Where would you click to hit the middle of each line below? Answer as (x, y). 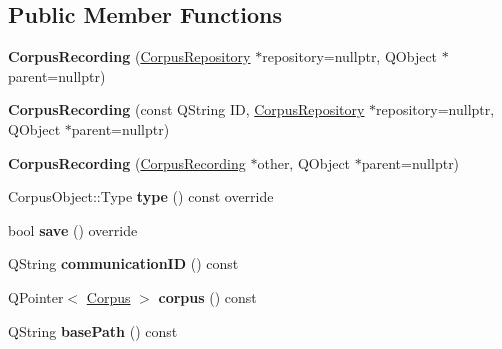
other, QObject (304, 162)
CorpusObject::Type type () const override (141, 196)
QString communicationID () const (123, 263)
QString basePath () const (93, 330)
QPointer (36, 296)
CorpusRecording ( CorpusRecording (127, 162)
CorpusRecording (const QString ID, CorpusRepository (186, 109)
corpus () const (207, 296)
